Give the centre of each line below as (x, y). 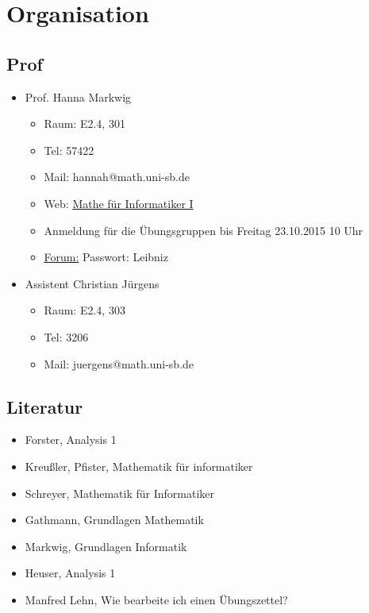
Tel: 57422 (69, 150)
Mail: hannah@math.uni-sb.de (117, 177)
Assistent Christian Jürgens (92, 283)
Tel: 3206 (66, 336)
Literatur (45, 406)
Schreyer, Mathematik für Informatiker (120, 493)
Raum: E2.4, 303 (85, 310)
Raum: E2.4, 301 (85, 123)
